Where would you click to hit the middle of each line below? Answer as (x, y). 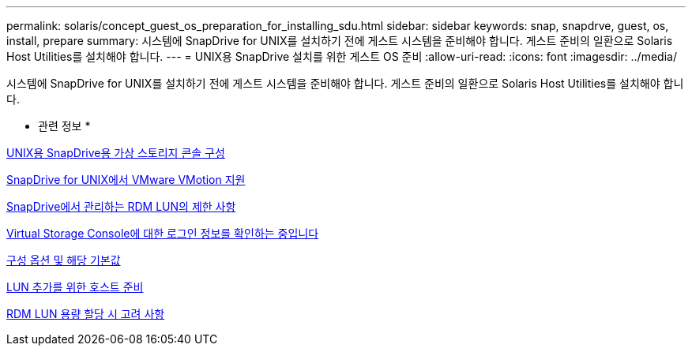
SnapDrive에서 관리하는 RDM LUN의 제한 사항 (121, 206)
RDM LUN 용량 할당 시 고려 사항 (86, 314)
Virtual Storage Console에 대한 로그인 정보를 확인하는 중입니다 (163, 233)
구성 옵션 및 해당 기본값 (64, 260)
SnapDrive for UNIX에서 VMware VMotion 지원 (126, 180)
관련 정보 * (64, 126)
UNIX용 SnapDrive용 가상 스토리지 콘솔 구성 (116, 153)
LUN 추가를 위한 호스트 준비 (75, 287)
